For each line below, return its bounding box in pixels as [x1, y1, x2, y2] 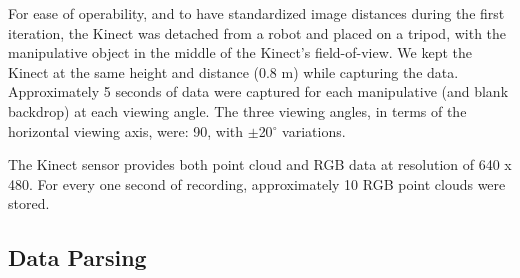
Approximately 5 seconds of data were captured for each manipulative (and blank [8, 81, 509, 102]
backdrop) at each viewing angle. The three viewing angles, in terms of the [8, 100, 467, 121]
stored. [8, 193, 50, 214]
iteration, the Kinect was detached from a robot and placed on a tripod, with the [8, 22, 507, 43]
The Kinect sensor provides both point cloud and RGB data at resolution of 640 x [8, 154, 512, 175]
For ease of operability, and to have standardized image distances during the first [8, 3, 505, 23]
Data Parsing [8, 242, 147, 273]
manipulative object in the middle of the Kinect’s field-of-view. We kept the [8, 42, 473, 63]
